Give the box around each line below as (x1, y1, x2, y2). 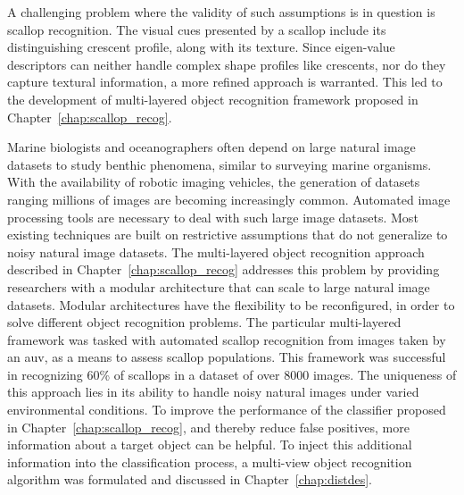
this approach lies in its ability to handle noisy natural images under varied (7, 382, 419, 401)
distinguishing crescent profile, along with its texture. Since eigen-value (7, 38, 395, 56)
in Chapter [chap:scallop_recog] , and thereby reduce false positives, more (7, 417, 410, 436)
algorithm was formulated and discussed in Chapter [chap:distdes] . (7, 470, 372, 489)
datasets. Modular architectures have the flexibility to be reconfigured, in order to (7, 295, 455, 314)
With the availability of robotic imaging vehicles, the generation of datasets (7, 172, 420, 191)
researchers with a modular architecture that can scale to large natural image (7, 277, 430, 296)
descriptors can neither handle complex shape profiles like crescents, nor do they (7, 55, 446, 73)
